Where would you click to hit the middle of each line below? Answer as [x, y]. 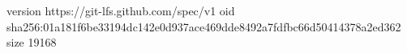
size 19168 [32, 42]
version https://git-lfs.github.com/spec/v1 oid [121, 10]
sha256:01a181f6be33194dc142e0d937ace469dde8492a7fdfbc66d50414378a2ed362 [204, 26]
